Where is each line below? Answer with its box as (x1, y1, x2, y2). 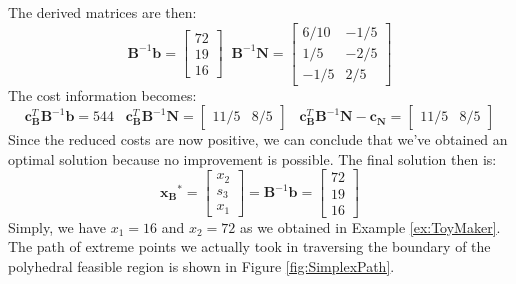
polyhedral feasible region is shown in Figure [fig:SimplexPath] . (8, 255, 395, 276)
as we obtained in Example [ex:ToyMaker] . (239, 216, 501, 237)
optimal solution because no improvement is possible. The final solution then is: (8, 148, 497, 169)
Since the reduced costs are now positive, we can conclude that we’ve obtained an (8, 129, 508, 150)
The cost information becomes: (8, 84, 197, 105)
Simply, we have (8, 216, 106, 237)
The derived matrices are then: (8, 2, 197, 22)
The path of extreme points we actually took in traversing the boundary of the (8, 236, 491, 257)
